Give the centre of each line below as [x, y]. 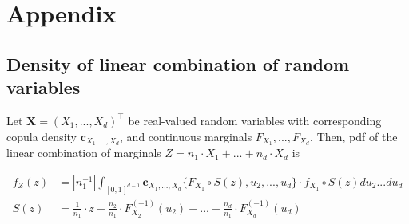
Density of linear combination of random [178, 63]
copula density [42, 136]
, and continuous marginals [186, 136]
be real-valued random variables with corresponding [255, 120]
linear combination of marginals [84, 153]
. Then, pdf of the [354, 136]
